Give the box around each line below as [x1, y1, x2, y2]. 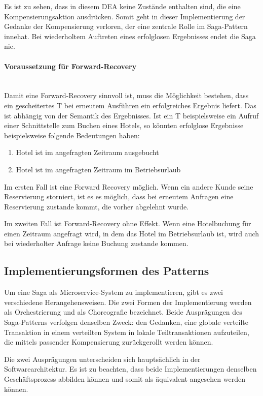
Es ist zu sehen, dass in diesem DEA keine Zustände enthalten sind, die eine [4, 1, 241, 11]
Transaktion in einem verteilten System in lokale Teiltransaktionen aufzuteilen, [4, 326, 249, 337]
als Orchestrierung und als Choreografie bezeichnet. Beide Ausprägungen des [4, 307, 242, 317]
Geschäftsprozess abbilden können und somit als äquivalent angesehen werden [4, 374, 245, 384]
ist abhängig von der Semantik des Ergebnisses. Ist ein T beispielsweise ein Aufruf [4, 110, 259, 120]
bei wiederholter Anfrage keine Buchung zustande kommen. [4, 238, 189, 249]
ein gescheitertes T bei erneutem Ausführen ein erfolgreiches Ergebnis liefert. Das [4, 100, 256, 110]
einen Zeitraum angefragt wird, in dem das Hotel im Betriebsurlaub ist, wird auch [4, 228, 259, 238]
